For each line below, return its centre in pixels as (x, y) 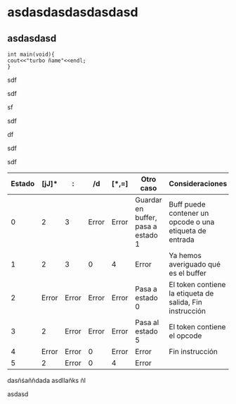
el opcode (185, 336)
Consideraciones (198, 184)
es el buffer (188, 273)
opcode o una (192, 222)
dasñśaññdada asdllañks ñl (47, 380)
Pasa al (147, 323)
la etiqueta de (191, 293)
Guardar (149, 200)
